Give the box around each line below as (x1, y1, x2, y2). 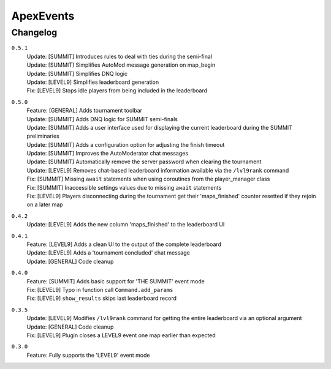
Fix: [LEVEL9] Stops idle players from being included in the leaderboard (26, 87, 208, 94)
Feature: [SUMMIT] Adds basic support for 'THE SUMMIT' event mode (26, 277, 205, 285)
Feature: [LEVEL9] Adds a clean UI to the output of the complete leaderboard (26, 240, 222, 248)
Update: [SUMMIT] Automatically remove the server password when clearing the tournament (26, 158, 262, 165)
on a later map (26, 201, 64, 208)
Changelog (11, 27, 58, 38)
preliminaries (26, 132, 59, 140)
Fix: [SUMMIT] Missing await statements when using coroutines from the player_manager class (26, 175, 270, 183)
